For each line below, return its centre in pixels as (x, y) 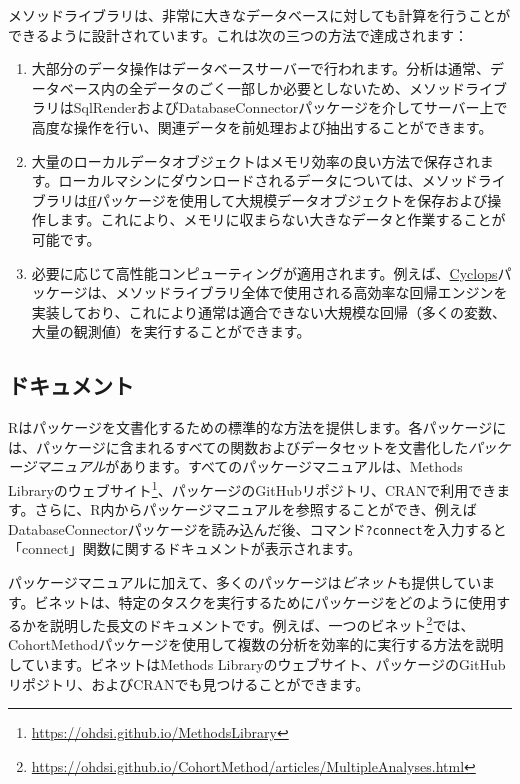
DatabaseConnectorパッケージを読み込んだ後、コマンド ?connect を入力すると (257, 528)
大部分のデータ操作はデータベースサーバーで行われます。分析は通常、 (261, 68)
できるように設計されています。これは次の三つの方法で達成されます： (238, 34)
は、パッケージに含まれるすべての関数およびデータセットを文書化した (238, 446)
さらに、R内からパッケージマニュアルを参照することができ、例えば (255, 509)
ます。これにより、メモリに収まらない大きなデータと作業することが (282, 219)
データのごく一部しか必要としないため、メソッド (304, 87)
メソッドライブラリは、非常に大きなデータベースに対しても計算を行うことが (259, 15)
